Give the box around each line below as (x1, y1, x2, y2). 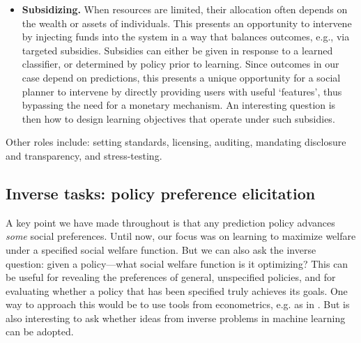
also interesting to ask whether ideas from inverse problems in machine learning (6, 310, 346, 325)
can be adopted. (6, 324, 74, 339)
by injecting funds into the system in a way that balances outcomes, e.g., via (22, 29, 350, 44)
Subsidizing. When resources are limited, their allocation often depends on (22, 2, 348, 16)
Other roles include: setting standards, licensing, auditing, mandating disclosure (6, 135, 346, 149)
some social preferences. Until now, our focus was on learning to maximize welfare (6, 229, 356, 243)
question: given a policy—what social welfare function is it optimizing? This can (6, 256, 348, 270)
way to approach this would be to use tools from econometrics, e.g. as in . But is (6, 297, 350, 312)
